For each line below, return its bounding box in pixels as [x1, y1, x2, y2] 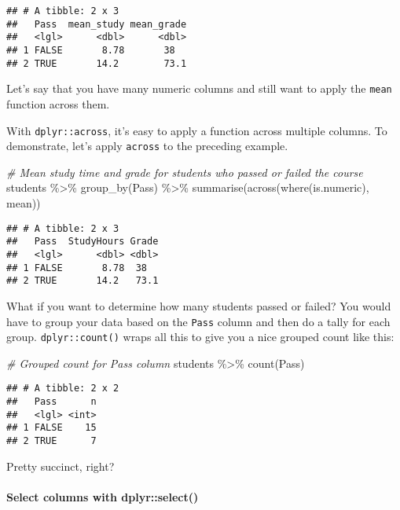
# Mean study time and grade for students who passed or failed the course [6, 163, 363, 180]
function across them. [6, 95, 110, 112]
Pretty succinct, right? [6, 457, 115, 474]
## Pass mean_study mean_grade [6, 18, 187, 30]
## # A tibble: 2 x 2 [6, 383, 119, 394]
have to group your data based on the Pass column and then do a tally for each [6, 313, 391, 329]
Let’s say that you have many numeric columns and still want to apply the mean [6, 80, 392, 97]
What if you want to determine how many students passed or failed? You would [6, 297, 391, 314]
